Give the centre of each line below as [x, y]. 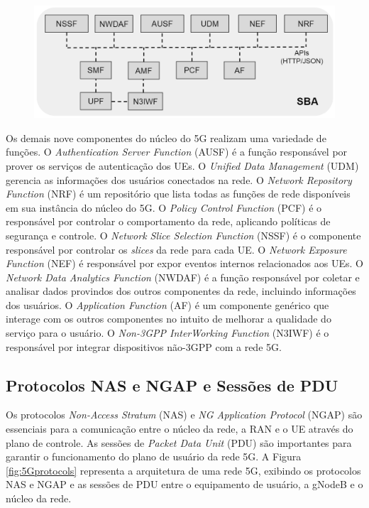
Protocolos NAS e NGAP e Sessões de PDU [172, 385]
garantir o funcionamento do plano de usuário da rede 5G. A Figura [154, 456]
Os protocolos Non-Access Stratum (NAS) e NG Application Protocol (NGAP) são [184, 415]
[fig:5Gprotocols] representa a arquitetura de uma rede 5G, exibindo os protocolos [183, 470]
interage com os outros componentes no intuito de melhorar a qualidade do [169, 319]
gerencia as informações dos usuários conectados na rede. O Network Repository [179, 179]
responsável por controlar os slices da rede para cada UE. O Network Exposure [176, 249]
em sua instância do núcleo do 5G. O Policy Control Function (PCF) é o [164, 207]
